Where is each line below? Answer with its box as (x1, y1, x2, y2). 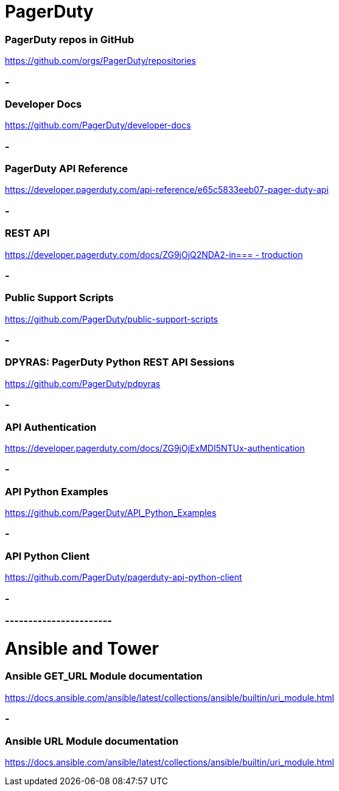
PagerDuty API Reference (5, 162, 128, 175)
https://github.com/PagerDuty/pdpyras (5, 378, 161, 389)
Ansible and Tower (5, 638, 159, 659)
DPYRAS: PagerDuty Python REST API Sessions (5, 356, 235, 369)
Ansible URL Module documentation (5, 734, 179, 747)
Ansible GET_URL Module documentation (5, 670, 203, 683)
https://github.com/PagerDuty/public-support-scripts (5, 313, 218, 324)
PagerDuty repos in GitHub (5, 33, 135, 46)
